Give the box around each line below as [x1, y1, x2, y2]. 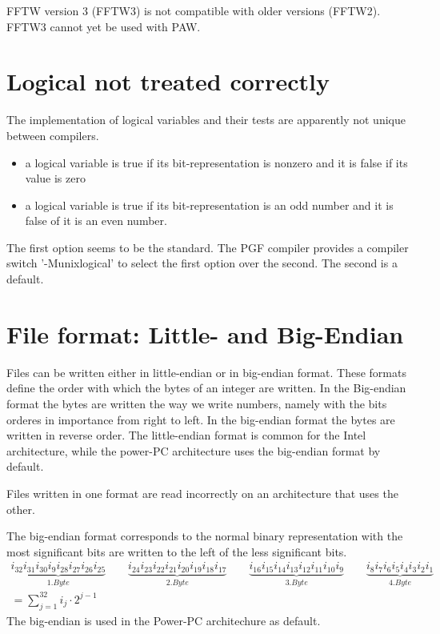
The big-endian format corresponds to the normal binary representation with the [6, 528, 403, 544]
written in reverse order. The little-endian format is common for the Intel [6, 427, 366, 443]
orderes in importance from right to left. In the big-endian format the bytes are [6, 411, 395, 427]
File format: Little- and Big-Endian [6, 317, 404, 350]
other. [6, 500, 35, 517]
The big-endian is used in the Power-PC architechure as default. [6, 612, 321, 628]
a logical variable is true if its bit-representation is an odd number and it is [25, 196, 394, 213]
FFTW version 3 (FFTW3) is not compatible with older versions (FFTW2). [6, 2, 381, 18]
